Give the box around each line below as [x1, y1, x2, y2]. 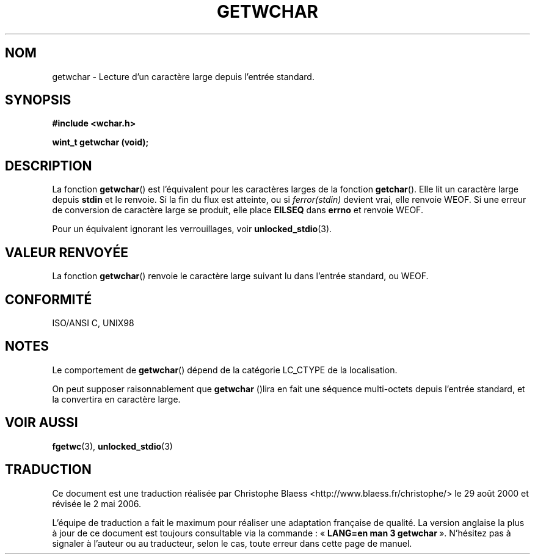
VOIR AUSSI [5, 415, 78, 431]
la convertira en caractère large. [52, 393, 181, 404]
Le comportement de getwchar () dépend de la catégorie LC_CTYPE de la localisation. [52, 364, 398, 375]
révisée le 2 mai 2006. [52, 498, 142, 509]
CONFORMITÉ [5, 291, 92, 307]
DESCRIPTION [5, 158, 92, 174]
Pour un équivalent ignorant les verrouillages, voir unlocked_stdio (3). [52, 224, 332, 235]
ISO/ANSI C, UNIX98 [52, 317, 134, 328]
